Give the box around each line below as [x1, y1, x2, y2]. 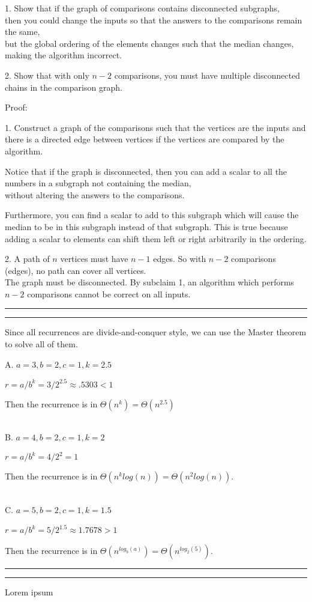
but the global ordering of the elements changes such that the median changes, [5, 37, 294, 49]
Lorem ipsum [5, 586, 53, 598]
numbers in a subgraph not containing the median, [5, 177, 191, 189]
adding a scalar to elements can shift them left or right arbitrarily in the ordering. [5, 232, 307, 245]
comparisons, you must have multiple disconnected [114, 68, 301, 81]
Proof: [5, 101, 28, 114]
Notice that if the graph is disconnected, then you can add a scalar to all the [5, 165, 287, 177]
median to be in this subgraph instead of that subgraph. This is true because [5, 220, 288, 233]
